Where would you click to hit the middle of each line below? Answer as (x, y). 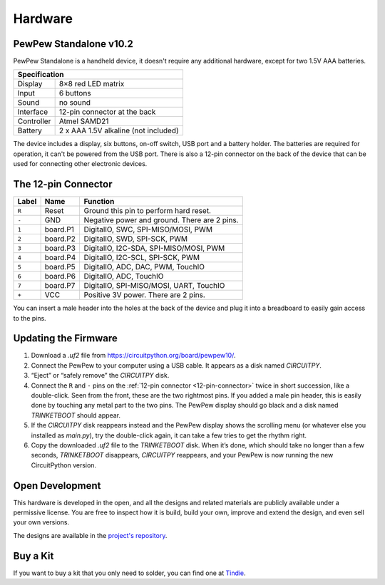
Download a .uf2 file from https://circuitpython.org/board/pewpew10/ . (133, 356)
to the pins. (30, 318)
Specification (41, 75)
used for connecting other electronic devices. (80, 164)
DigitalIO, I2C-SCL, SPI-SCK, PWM (142, 258)
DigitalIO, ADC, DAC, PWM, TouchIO (144, 267)
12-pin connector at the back (107, 112)
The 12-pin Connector (63, 184)
